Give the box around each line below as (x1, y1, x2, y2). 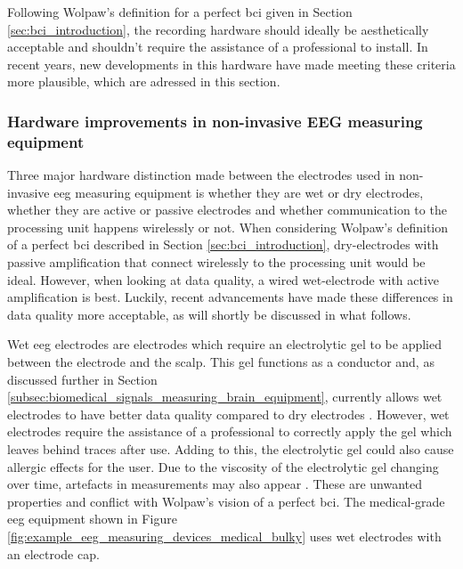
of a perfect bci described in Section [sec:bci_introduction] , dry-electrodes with (7, 235, 439, 254)
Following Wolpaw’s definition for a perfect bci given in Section (7, 3, 353, 20)
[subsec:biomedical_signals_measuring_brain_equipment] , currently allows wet (7, 387, 443, 406)
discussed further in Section (7, 370, 158, 388)
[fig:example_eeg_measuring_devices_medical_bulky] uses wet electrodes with (7, 526, 442, 545)
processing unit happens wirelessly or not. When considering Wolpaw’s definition (7, 217, 449, 236)
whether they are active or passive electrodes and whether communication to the (7, 200, 447, 219)
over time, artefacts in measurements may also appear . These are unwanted (7, 475, 423, 493)
